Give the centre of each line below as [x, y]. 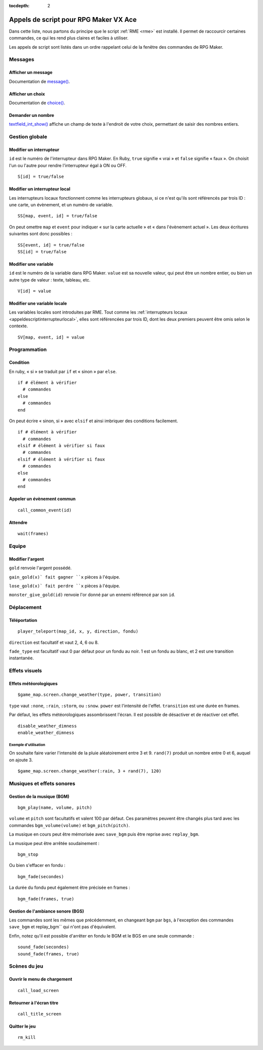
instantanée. [21, 658]
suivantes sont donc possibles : [41, 234]
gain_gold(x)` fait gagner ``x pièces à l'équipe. [65, 577]
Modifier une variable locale [38, 303]
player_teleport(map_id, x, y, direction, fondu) [78, 631]
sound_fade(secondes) [43, 947]
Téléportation [23, 620]
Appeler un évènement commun [42, 499]
